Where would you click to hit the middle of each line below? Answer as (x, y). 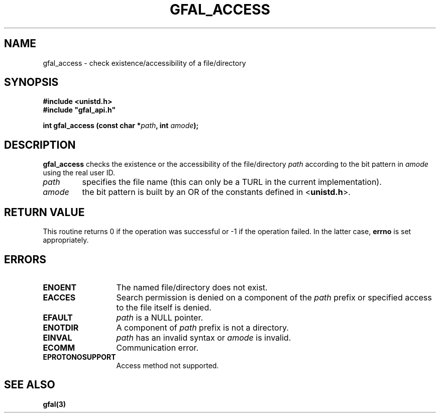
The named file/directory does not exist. (192, 287)
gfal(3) (54, 404)
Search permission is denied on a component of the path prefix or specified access (274, 297)
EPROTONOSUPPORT (79, 357)
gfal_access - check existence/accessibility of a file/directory (144, 63)
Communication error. (157, 347)
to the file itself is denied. (164, 307)
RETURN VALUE (44, 212)
